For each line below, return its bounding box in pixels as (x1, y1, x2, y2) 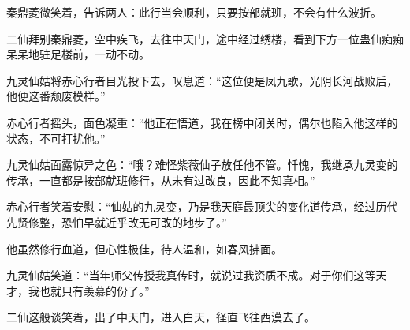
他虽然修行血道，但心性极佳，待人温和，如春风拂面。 (6, 240, 282, 257)
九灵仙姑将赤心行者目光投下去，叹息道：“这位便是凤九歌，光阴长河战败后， (6, 72, 398, 88)
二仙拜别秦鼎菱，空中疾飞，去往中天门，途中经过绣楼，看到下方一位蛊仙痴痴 (6, 30, 404, 47)
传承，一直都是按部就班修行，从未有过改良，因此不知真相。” (6, 171, 315, 188)
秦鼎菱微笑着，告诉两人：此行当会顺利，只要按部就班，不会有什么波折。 (6, 4, 382, 20)
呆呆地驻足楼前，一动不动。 (6, 46, 150, 62)
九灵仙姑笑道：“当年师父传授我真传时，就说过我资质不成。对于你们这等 (6, 267, 376, 283)
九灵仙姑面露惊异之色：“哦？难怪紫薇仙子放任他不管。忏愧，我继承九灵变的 (6, 156, 398, 173)
